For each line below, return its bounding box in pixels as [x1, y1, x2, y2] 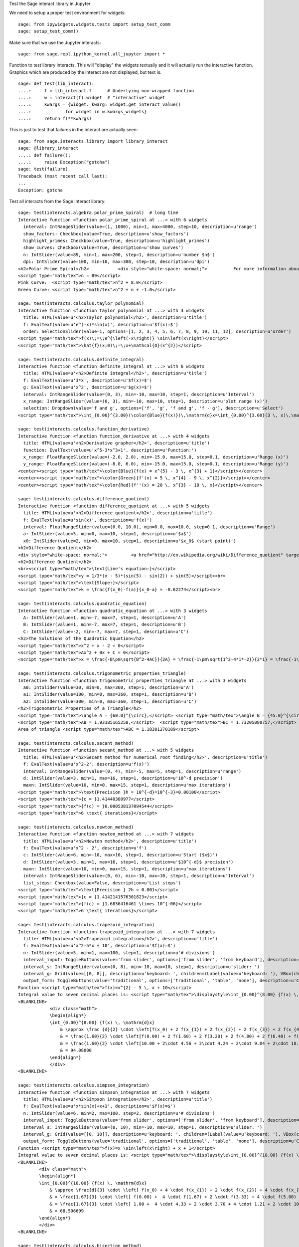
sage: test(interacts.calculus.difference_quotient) [18, 496, 149, 502]
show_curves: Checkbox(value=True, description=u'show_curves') [23, 245, 184, 250]
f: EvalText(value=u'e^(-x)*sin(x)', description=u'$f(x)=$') [23, 322, 179, 327]
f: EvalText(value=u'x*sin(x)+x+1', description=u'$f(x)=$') [23, 1103, 176, 1109]
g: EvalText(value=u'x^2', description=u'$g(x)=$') [23, 385, 152, 390]
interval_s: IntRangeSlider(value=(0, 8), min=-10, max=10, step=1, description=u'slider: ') [23, 964, 260, 970]
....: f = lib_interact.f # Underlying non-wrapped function [18, 88, 194, 93]
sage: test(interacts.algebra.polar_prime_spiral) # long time [18, 210, 179, 215]
